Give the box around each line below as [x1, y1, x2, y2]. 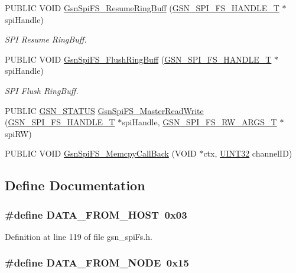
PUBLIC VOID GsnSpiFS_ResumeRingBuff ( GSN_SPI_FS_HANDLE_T [5, 2, 279, 14]
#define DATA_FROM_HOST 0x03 [5, 207, 187, 222]
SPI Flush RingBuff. [5, 84, 79, 96]
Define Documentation [5, 176, 145, 194]
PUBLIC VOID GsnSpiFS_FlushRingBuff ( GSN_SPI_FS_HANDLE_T [5, 53, 272, 65]
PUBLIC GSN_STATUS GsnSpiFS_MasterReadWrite [5, 104, 204, 116]
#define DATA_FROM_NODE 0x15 [5, 255, 189, 270]
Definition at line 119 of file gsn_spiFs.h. [5, 230, 152, 242]
